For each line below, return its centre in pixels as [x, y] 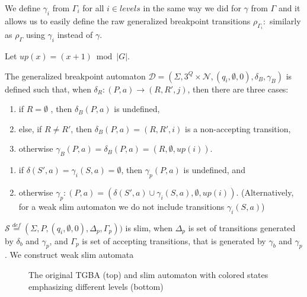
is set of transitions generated [242, 227]
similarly [285, 20]
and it [289, 8]
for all [93, 8]
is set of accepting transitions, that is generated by [174, 240]
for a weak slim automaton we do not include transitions [121, 206]
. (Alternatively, [265, 192]
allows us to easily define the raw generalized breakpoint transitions [128, 20]
